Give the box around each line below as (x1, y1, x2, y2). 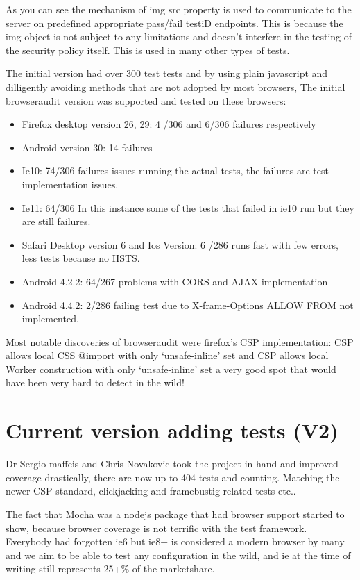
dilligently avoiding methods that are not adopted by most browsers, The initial (6, 79, 345, 94)
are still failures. (22, 214, 91, 229)
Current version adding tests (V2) (6, 416, 338, 445)
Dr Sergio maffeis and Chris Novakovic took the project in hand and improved (6, 456, 338, 471)
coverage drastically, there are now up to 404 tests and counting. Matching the (6, 470, 340, 484)
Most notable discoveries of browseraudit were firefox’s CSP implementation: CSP (6, 334, 354, 349)
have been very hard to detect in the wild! (6, 375, 185, 390)
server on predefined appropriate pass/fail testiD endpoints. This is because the (6, 15, 343, 30)
